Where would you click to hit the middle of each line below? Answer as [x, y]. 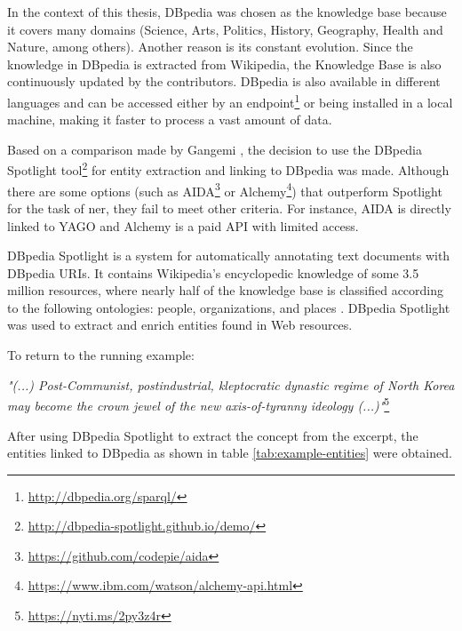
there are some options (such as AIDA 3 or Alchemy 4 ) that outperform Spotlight [225, 189]
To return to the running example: [101, 355]
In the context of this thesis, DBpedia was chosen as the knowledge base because [227, 12]
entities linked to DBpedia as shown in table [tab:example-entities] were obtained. [230, 453]
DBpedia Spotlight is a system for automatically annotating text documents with [229, 256]
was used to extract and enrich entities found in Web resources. [180, 325]
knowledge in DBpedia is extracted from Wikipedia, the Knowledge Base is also [224, 64]
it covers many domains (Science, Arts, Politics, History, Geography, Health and [225, 29]
